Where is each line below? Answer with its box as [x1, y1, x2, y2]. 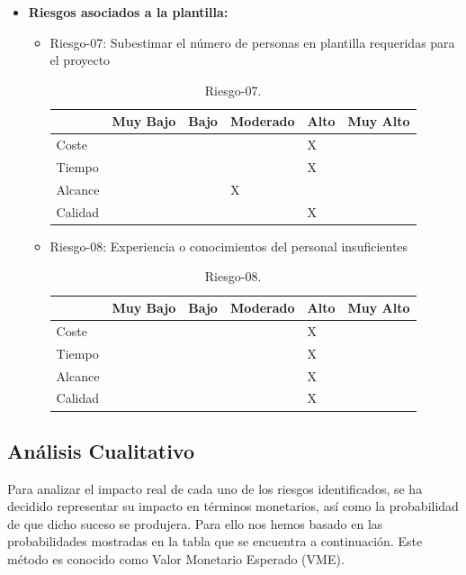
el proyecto [49, 50, 111, 69]
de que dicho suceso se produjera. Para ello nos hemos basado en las [7, 514, 383, 533]
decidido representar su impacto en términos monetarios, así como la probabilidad [7, 497, 459, 516]
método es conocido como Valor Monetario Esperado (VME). [7, 550, 345, 569]
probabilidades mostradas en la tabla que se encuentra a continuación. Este [7, 532, 423, 551]
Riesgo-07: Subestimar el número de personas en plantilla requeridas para [49, 32, 455, 51]
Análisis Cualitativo [7, 436, 194, 464]
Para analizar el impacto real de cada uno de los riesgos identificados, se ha [7, 479, 423, 497]
